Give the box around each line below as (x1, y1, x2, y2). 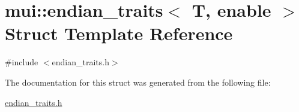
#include (5, 56, 38, 68)
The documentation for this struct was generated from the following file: (5, 75, 271, 88)
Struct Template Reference (5, 21, 233, 46)
